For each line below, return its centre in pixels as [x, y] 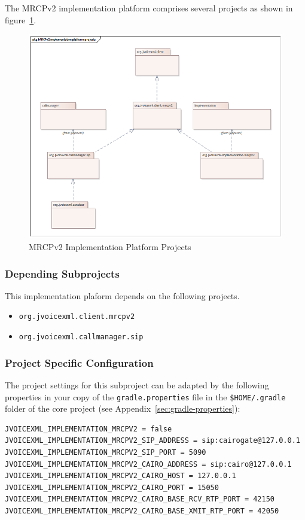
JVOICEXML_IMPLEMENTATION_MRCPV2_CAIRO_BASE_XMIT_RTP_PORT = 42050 [142, 511]
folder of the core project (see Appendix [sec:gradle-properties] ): [123, 408]
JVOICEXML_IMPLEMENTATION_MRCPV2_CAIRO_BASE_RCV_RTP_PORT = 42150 [140, 499]
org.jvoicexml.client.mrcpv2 [77, 317]
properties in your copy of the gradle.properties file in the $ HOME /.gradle [145, 396]
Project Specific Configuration [79, 362]
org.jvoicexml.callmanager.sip [81, 337]
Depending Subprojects [62, 273]
